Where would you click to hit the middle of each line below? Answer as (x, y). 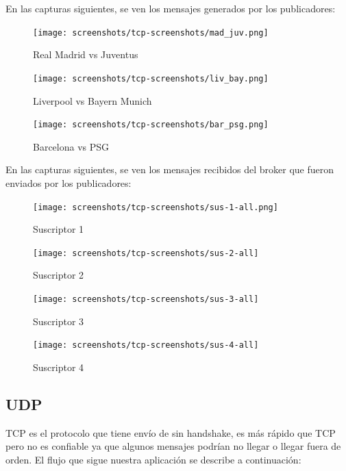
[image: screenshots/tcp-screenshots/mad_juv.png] (151, 33)
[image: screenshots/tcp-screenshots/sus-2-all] (146, 253)
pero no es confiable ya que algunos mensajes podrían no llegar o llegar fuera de (173, 446)
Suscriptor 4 (59, 367)
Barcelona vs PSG (71, 146)
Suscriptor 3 (59, 321)
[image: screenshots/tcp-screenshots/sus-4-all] (146, 345)
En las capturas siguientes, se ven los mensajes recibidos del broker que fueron (170, 169)
